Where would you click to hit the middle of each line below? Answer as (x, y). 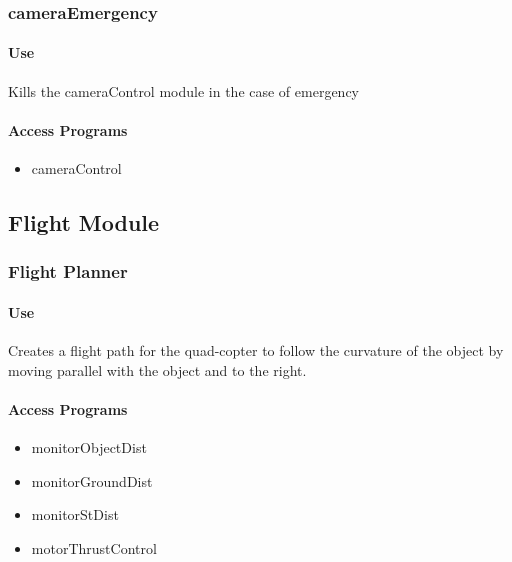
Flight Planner (68, 271)
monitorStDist (75, 514)
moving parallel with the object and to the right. (157, 369)
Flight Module (84, 222)
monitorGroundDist (92, 480)
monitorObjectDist (89, 447)
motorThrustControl (94, 547)
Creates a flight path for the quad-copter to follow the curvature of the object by (256, 350)
